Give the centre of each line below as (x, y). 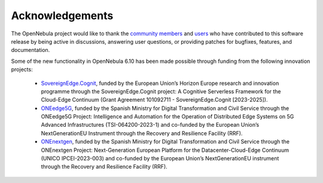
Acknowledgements (62, 16)
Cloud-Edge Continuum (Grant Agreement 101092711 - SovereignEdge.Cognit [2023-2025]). (154, 100)
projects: (22, 69)
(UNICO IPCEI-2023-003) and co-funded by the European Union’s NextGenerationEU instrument (160, 158)
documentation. (31, 50)
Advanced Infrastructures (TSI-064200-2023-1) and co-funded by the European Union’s (150, 125)
